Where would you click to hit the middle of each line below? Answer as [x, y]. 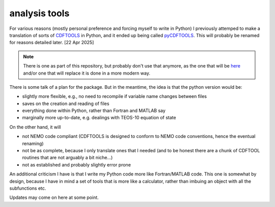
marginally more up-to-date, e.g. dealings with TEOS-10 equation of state [99, 118]
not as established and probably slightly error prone [76, 164]
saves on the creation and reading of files [66, 103]
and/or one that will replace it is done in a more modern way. [87, 73]
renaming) [33, 143]
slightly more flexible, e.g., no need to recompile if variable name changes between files [115, 96]
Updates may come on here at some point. [54, 197]
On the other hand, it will [35, 127]
